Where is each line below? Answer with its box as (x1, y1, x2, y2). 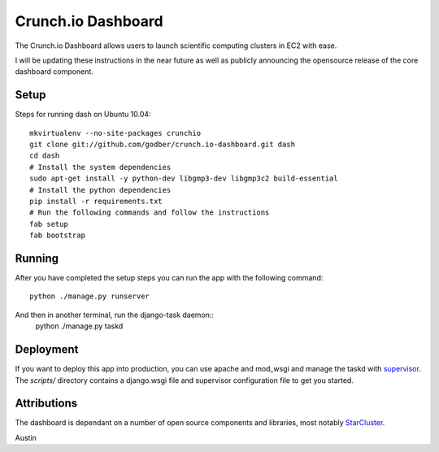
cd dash (29, 151, 60, 160)
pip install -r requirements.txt (29, 196, 163, 206)
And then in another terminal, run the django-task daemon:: (15, 310, 215, 319)
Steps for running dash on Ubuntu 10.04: (15, 110, 151, 120)
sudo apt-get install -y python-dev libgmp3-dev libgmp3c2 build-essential (29, 174, 338, 183)
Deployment (15, 342, 79, 357)
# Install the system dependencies (29, 163, 172, 172)
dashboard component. (15, 67, 93, 76)
